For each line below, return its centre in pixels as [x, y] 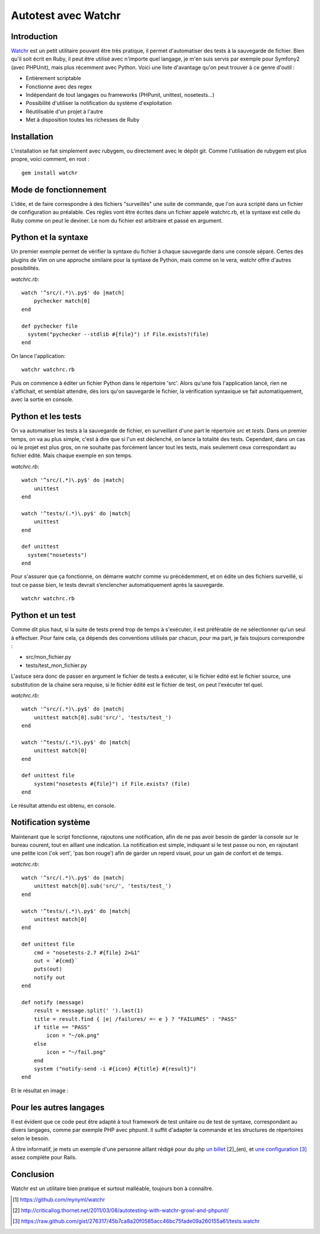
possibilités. [25, 268]
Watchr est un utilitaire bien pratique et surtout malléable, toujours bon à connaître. [112, 1189]
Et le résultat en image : [40, 1090]
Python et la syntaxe [50, 237]
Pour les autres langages [58, 1107]
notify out [49, 977]
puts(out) [48, 969]
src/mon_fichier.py [48, 657]
